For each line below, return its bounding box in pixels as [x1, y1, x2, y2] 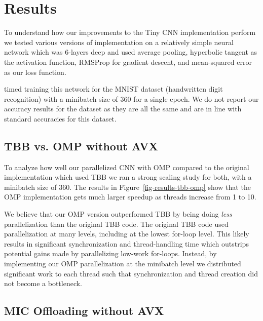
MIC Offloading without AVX [4, 303, 164, 318]
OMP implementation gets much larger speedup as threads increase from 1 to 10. [4, 191, 256, 202]
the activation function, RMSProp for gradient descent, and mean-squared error [4, 56, 252, 67]
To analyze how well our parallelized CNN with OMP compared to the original [4, 162, 249, 172]
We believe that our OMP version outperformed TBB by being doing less [4, 209, 232, 219]
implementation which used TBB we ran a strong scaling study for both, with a [4, 172, 252, 182]
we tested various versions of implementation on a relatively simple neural [4, 36, 234, 47]
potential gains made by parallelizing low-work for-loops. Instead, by [4, 248, 217, 259]
